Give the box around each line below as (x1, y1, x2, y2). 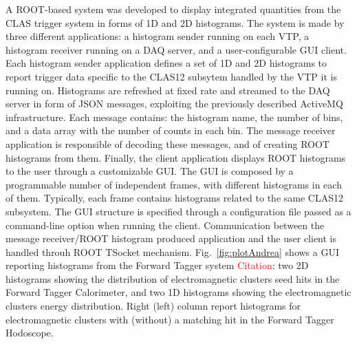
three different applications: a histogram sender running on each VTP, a (6, 29, 310, 43)
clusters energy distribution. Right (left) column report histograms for (6, 299, 301, 313)
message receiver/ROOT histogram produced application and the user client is (6, 231, 337, 246)
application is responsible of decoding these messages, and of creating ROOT (6, 136, 329, 151)
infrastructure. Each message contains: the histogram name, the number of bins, (6, 109, 343, 124)
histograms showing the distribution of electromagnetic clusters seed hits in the (6, 271, 340, 286)
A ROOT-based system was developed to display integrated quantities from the (6, 2, 341, 16)
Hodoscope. (6, 325, 54, 340)
